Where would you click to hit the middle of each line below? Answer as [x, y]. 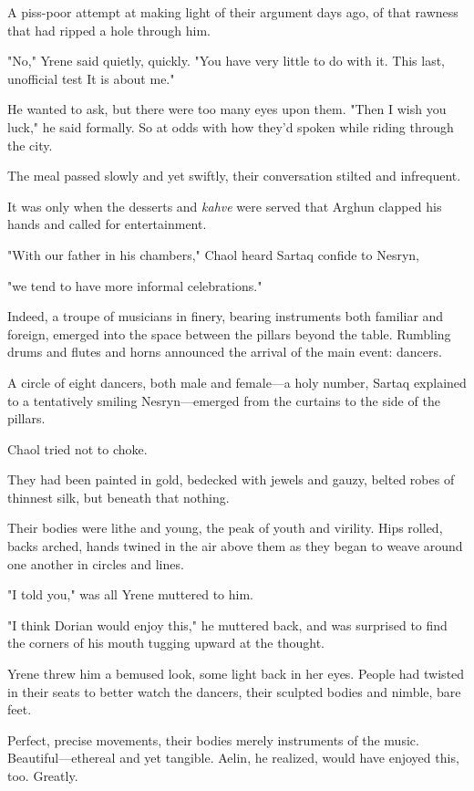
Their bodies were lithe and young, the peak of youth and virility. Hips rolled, [225, 528]
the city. [30, 145]
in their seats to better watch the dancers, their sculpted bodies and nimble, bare [234, 691]
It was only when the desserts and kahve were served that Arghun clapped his [225, 206]
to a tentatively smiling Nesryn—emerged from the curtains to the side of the [224, 400]
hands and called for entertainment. [107, 224]
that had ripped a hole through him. [109, 30]
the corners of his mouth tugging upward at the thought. [166, 643]
